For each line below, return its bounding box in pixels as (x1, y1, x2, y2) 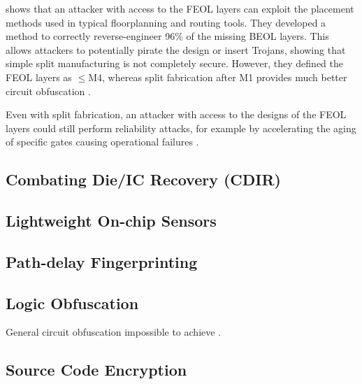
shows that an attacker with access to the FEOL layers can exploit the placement (6, 1, 354, 15)
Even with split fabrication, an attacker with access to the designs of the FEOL (6, 107, 347, 122)
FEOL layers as (6, 69, 72, 84)
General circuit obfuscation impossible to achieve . (6, 325, 222, 339)
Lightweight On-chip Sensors (6, 210, 217, 232)
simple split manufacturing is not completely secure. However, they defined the (6, 56, 344, 71)
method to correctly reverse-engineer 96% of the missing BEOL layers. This (6, 29, 329, 43)
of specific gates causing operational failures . (6, 134, 199, 149)
